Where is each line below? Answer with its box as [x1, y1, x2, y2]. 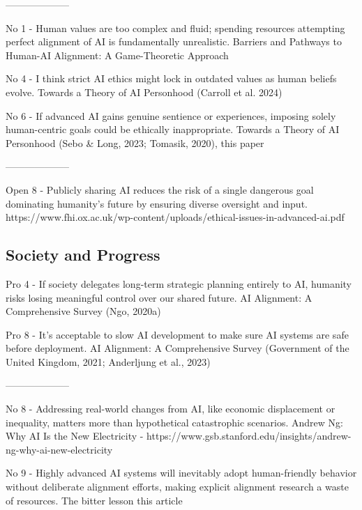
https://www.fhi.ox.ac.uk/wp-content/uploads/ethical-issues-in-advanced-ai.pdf [6, 210, 345, 224]
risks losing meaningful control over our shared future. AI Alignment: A [6, 290, 312, 304]
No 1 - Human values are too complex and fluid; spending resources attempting [6, 20, 345, 35]
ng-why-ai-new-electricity [6, 442, 113, 456]
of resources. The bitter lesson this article [6, 493, 183, 507]
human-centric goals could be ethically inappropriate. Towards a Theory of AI [6, 122, 340, 137]
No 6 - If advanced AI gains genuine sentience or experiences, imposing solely [6, 108, 336, 123]
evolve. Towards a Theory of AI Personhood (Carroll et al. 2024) [6, 84, 282, 99]
